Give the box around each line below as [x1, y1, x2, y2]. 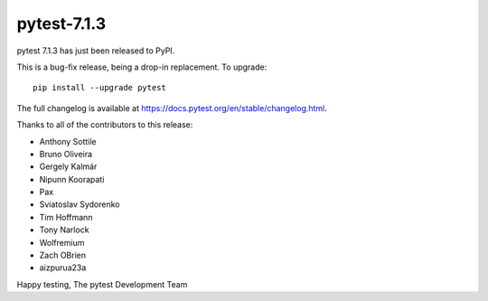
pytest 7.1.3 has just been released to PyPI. [16, 45, 175, 56]
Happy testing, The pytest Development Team [16, 278, 188, 289]
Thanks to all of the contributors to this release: [16, 119, 193, 130]
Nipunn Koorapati [39, 174, 105, 184]
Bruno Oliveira [39, 148, 93, 159]
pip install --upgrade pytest [33, 82, 167, 93]
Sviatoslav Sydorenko [39, 199, 120, 210]
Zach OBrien [39, 249, 86, 261]
